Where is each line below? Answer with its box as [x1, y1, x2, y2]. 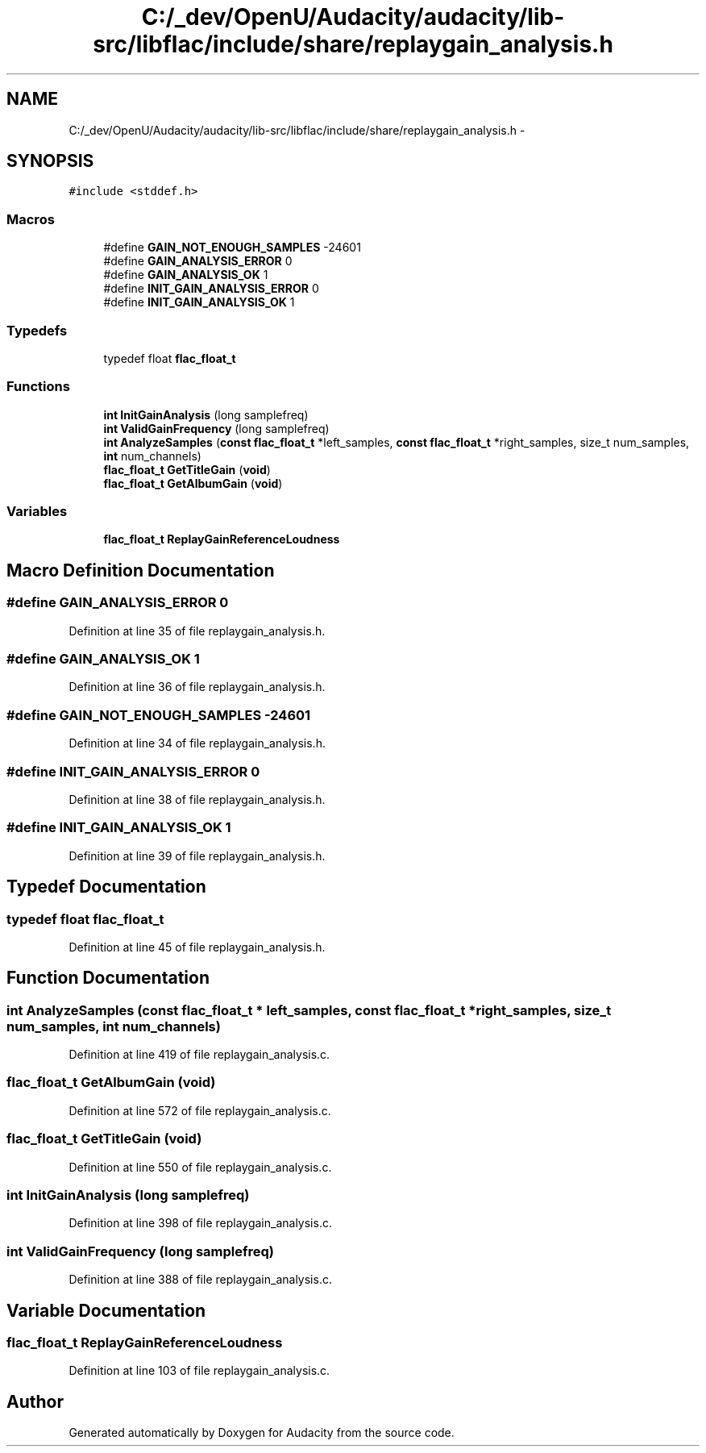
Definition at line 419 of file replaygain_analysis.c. [69, 1047, 330, 1062]
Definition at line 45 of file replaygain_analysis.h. [69, 939, 326, 954]
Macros [6, 210, 55, 227]
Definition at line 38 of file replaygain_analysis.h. [69, 792, 326, 806]
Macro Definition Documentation [6, 560, 275, 581]
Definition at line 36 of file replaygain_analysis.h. [69, 680, 326, 694]
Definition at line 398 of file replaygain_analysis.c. [69, 1216, 332, 1230]
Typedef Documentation [6, 876, 206, 897]
